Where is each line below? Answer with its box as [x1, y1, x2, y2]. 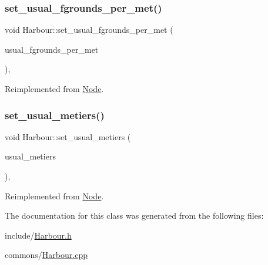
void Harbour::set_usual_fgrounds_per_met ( [5, 23, 173, 36]
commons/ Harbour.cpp [5, 249, 88, 261]
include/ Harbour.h [5, 229, 72, 241]
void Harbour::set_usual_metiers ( [5, 130, 131, 142]
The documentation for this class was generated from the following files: [5, 209, 264, 222]
